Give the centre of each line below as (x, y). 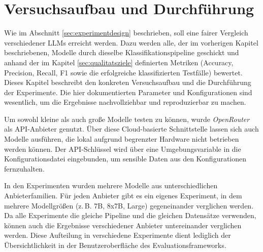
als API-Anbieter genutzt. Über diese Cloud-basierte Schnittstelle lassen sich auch (131, 129)
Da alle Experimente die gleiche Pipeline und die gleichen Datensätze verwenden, (130, 215)
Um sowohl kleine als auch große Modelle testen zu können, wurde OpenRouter (127, 119)
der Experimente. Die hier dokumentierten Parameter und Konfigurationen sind (128, 92)
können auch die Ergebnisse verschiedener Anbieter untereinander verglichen (123, 225)
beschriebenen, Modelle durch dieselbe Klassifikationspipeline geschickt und (122, 52)
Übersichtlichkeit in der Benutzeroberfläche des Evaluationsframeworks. (115, 245)
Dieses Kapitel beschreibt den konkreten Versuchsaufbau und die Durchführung (128, 82)
